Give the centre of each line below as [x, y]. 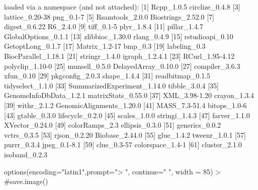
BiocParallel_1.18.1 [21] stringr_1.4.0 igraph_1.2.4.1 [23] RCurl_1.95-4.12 [119, 56]
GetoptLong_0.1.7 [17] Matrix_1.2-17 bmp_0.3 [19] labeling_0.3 [105, 46]
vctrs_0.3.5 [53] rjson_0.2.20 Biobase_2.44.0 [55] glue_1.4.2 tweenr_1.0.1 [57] [125, 134]
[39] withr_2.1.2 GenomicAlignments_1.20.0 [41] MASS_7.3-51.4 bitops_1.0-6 [125, 105]
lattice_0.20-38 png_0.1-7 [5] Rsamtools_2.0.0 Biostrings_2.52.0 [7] [109, 16]
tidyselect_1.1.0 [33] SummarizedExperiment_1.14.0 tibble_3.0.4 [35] [111, 85]
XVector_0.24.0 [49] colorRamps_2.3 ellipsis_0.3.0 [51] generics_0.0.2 [113, 125]
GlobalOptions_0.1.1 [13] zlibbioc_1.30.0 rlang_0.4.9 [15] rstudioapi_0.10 [119, 36]
